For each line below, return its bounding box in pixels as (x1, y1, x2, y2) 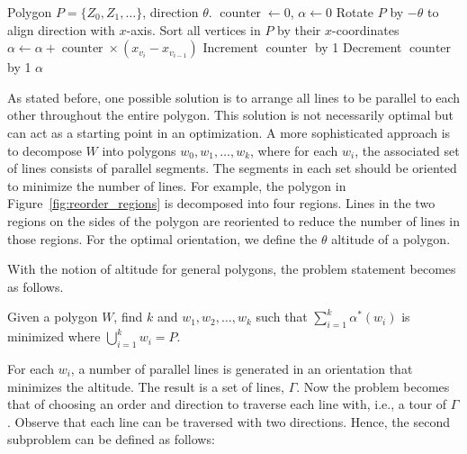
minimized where (7, 327, 101, 346)
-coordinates (332, 20, 400, 39)
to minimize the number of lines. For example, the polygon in (7, 176, 346, 195)
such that (256, 307, 308, 326)
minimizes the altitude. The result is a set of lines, (7, 377, 284, 395)
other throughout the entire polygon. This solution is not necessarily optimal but (7, 105, 454, 124)
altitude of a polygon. (331, 229, 451, 248)
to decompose (7, 141, 82, 159)
